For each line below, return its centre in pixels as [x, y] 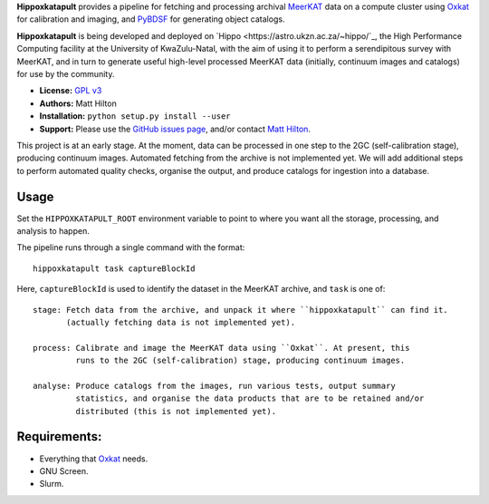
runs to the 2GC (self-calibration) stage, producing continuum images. [240, 361]
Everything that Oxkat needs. [94, 459]
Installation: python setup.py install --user [135, 116]
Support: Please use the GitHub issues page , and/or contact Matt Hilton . [175, 129]
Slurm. [52, 484]
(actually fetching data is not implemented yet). [181, 322]
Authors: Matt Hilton [78, 103]
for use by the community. [66, 73]
